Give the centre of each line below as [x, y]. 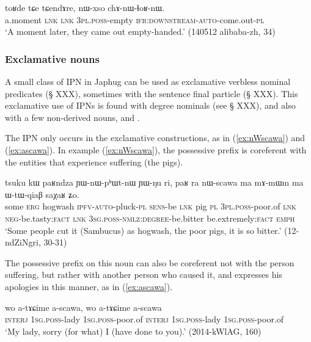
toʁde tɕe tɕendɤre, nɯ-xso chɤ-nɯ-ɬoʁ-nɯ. [85, 7]
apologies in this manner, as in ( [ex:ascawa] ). [89, 286]
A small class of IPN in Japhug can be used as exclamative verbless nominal [148, 81]
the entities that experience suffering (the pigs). [94, 162]
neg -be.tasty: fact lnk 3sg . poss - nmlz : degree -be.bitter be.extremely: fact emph [150, 218]
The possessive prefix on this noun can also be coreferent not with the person [150, 262]
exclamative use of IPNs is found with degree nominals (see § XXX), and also [150, 105]
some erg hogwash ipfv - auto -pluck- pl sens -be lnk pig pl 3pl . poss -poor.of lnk [151, 206]
